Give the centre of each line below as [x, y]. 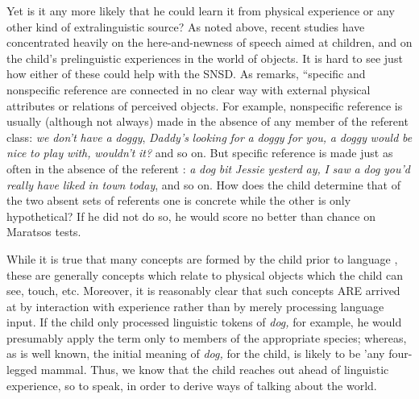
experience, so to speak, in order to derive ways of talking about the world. [192, 385]
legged [22, 370]
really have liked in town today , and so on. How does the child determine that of [203, 184]
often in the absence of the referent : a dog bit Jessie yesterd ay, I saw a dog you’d [208, 168]
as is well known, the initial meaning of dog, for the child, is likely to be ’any [196, 353]
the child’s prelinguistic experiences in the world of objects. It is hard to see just [205, 58]
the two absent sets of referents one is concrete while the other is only [179, 200]
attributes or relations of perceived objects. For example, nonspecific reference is [205, 105]
